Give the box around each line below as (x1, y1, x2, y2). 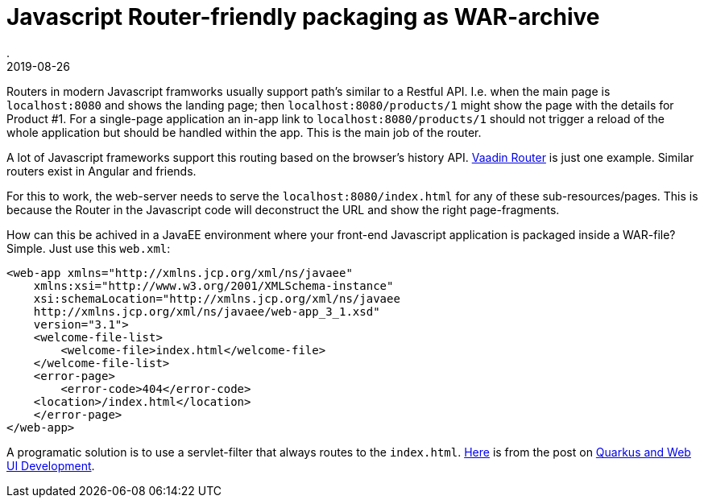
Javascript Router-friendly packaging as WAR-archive (6, 3, 600, 31)
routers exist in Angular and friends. (6, 163, 197, 178)
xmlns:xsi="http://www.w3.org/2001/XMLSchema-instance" (33, 279, 394, 292)
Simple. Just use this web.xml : (6, 241, 171, 255)
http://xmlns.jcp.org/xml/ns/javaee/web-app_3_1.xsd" (33, 304, 380, 318)
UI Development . (6, 458, 95, 473)
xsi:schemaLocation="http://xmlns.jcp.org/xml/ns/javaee (33, 291, 400, 305)
